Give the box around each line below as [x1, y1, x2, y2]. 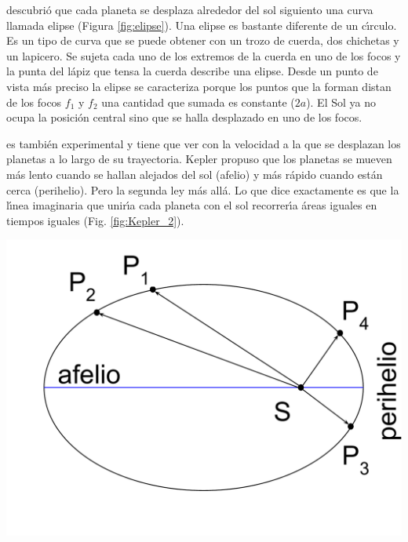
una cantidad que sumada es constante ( [101, 93, 295, 110]
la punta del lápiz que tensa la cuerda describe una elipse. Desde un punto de [6, 63, 378, 79]
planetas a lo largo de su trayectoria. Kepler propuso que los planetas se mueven [6, 151, 392, 167]
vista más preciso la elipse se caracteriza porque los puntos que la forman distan [6, 78, 392, 94]
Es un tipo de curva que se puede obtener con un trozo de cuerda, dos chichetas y [6, 32, 399, 49]
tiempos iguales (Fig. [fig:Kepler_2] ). [6, 212, 184, 228]
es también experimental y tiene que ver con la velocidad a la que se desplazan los [6, 135, 401, 151]
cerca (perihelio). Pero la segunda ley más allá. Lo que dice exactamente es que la [6, 181, 399, 198]
